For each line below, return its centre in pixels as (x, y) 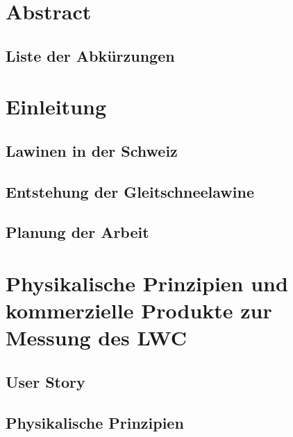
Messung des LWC (96, 337)
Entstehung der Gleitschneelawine (130, 191)
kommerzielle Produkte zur (139, 310)
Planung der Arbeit (77, 232)
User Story (45, 382)
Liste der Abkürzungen (90, 55)
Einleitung (56, 106)
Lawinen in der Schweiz (92, 150)
